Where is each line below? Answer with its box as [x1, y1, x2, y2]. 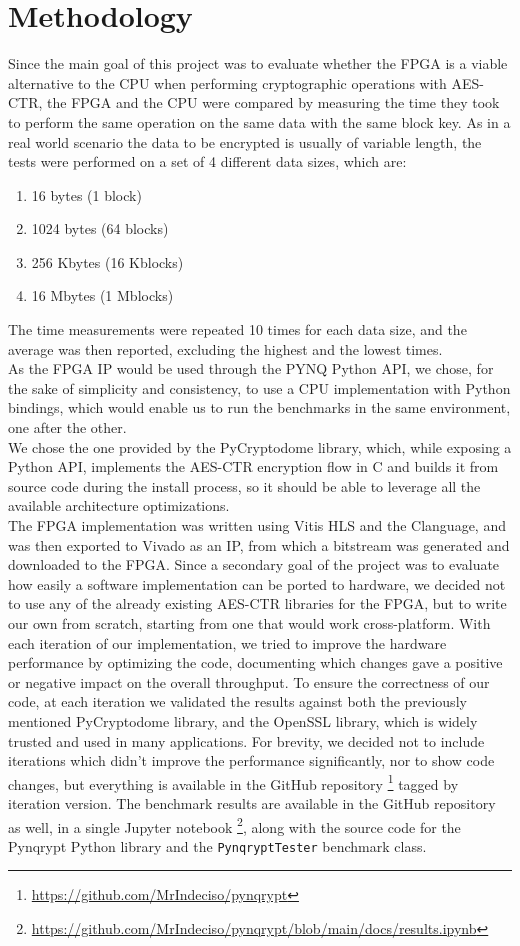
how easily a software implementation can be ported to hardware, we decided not [8, 573, 506, 594]
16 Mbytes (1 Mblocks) [31, 285, 174, 306]
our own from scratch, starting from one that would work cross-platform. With [8, 612, 491, 633]
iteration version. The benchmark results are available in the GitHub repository [8, 792, 496, 813]
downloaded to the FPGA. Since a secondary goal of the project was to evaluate [8, 554, 500, 575]
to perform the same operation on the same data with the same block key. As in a [8, 111, 511, 132]
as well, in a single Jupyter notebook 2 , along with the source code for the [8, 813, 461, 837]
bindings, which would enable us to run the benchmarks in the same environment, [8, 397, 511, 418]
